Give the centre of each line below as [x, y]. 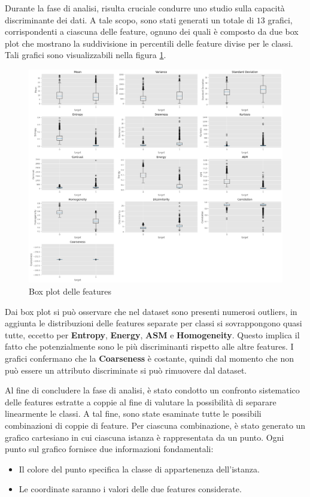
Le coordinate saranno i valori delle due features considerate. [130, 489]
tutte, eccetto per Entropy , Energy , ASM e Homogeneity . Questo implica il [152, 334]
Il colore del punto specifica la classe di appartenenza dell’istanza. [139, 469]
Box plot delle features [70, 291]
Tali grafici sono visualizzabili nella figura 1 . [86, 55]
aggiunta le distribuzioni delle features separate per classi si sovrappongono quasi [154, 323]
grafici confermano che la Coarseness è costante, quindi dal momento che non [150, 358]
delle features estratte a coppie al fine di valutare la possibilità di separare [141, 401]
